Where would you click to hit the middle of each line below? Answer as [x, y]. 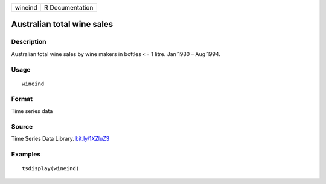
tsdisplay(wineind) [51, 168]
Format [22, 99]
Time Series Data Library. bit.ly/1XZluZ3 [60, 139]
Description [29, 42]
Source [22, 126]
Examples [26, 154]
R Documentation [69, 8]
